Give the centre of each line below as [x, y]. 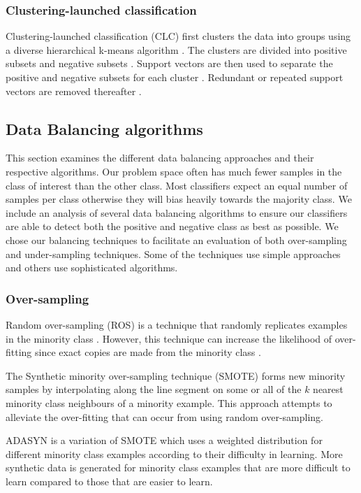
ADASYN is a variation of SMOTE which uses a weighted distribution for [164, 440]
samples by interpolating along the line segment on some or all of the [154, 389]
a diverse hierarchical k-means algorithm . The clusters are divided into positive [176, 49]
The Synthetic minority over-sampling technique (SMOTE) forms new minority [176, 375]
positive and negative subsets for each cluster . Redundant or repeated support [175, 77]
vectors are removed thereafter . [74, 91]
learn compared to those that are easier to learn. [109, 481]
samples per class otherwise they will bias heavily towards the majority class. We [179, 199]
